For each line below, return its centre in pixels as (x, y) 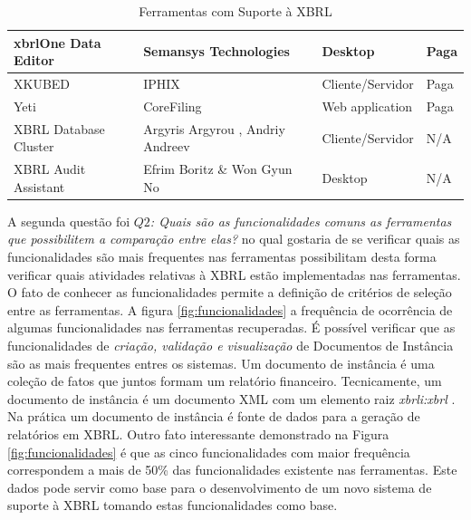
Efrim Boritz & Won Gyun (218, 169)
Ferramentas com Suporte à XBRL (235, 11)
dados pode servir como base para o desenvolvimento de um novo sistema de (220, 487)
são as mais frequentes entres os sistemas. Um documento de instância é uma (221, 363)
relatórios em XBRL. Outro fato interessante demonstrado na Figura (198, 433)
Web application (367, 106)
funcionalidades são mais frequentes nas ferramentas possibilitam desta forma (222, 257)
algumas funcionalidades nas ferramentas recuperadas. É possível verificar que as (231, 327)
